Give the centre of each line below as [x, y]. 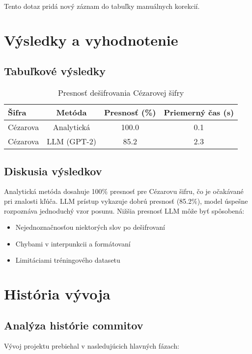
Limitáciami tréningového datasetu [68, 260]
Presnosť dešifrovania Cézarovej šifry [121, 93]
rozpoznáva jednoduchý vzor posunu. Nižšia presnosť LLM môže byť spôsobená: [124, 210]
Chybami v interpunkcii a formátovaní [73, 243]
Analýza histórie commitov [74, 325]
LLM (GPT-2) [71, 141]
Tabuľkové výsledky [55, 71]
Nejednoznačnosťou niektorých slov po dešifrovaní [90, 227]
